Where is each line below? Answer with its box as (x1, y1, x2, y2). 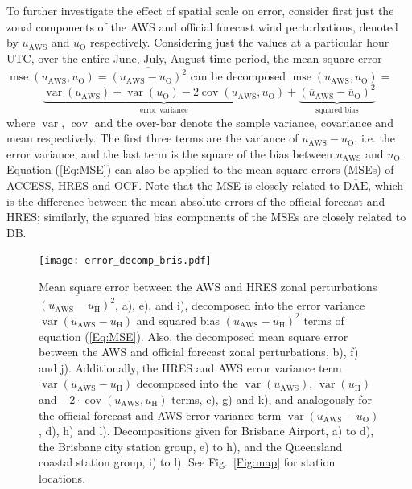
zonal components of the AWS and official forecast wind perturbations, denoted (6, 18, 398, 35)
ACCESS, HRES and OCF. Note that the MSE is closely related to (6, 177, 340, 193)
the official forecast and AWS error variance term (39, 406, 282, 423)
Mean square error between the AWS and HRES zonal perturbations (39, 278, 377, 295)
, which (368, 177, 404, 193)
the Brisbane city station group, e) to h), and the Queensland (39, 438, 343, 454)
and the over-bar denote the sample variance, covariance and (94, 113, 393, 130)
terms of (303, 311, 344, 328)
